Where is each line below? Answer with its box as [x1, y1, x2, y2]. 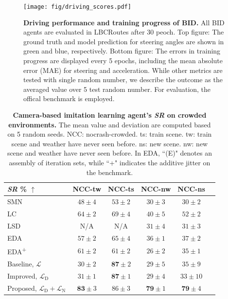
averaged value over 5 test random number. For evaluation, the [23, 84, 211, 94]
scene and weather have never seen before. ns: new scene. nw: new [11, 138, 208, 148]
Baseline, [7, 258, 34, 268]
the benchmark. [86, 167, 133, 177]
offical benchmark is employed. [23, 93, 115, 104]
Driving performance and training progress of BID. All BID [23, 17, 225, 27]
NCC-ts [108, 184, 134, 194]
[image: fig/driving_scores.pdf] [23, 3, 131, 10]
